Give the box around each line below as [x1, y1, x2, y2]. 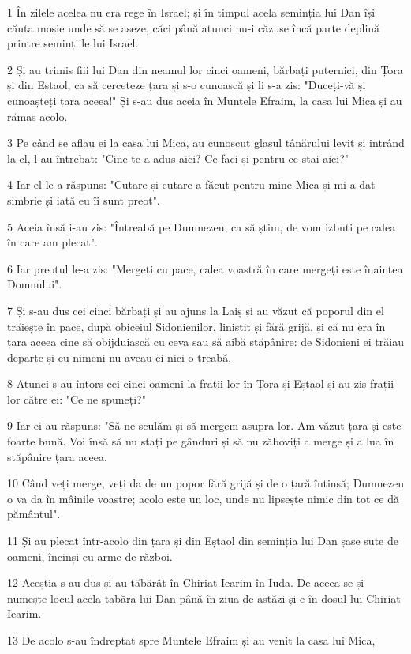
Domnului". [7, 276, 62, 292]
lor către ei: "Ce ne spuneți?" [7, 390, 146, 407]
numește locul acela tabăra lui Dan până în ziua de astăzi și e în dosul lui [7, 589, 363, 606]
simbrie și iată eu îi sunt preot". [7, 191, 160, 208]
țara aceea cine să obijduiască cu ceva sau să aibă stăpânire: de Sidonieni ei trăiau [7, 333, 404, 350]
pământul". [7, 506, 61, 522]
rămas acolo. [7, 107, 68, 124]
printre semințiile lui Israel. [7, 35, 139, 51]
